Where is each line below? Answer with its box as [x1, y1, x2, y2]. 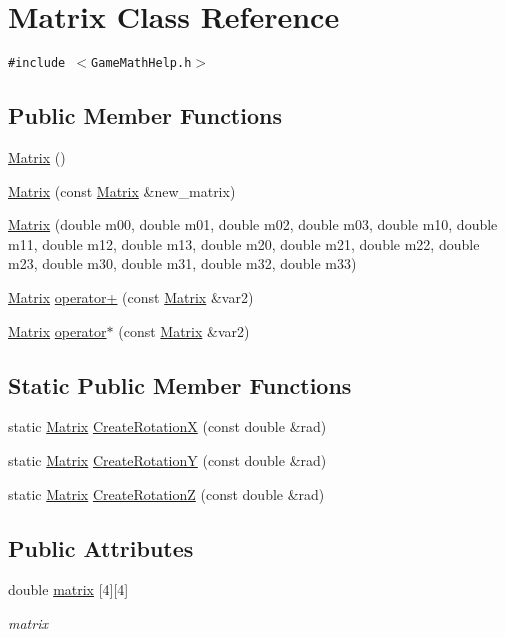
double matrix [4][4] [8, 579, 129, 600]
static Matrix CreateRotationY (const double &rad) [8, 449, 327, 470]
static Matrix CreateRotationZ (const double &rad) [8, 483, 325, 504]
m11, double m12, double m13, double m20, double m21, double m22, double [8, 233, 480, 254]
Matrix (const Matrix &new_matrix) [8, 180, 236, 201]
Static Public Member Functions [8, 369, 352, 400]
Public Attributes [8, 532, 194, 563]
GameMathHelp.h [91, 56, 192, 71]
